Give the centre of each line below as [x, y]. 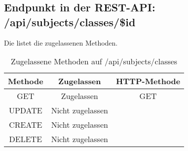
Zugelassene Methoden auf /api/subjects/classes [94, 61]
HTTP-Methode [148, 81]
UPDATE [25, 110]
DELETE [26, 139]
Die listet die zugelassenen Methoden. [61, 42]
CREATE [26, 125]
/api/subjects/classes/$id [70, 22]
